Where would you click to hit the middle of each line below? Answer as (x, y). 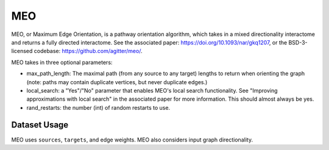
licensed (22, 51)
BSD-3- (298, 42)
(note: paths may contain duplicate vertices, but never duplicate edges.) (117, 82)
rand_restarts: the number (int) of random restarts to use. (98, 107)
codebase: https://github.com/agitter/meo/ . (88, 51)
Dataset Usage (40, 125)
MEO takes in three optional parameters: (62, 62)
